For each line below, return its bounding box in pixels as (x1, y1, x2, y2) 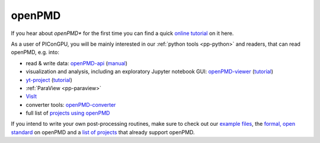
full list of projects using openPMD (25, 110, 110, 117)
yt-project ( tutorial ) (25, 76, 72, 83)
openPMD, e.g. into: (11, 49, 59, 56)
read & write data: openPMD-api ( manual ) (25, 59, 127, 66)
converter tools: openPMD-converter (25, 101, 116, 108)
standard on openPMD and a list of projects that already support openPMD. (11, 128, 195, 136)
